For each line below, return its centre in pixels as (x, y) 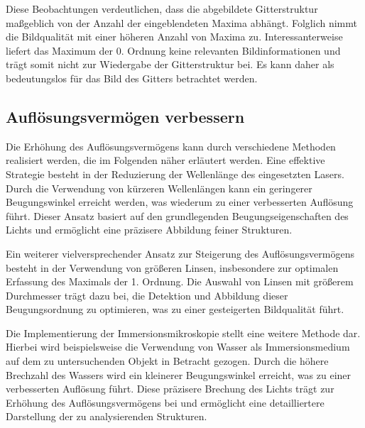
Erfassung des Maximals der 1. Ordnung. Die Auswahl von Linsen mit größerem (180, 281)
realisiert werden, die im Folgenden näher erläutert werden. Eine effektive (165, 160)
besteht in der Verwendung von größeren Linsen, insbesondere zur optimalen (172, 267)
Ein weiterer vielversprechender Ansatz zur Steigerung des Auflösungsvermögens (180, 253)
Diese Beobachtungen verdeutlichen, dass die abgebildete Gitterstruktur (162, 9)
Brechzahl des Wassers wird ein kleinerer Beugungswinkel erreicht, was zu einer (179, 374)
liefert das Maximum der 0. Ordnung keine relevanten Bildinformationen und (173, 50)
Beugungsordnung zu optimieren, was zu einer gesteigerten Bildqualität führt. (175, 309)
